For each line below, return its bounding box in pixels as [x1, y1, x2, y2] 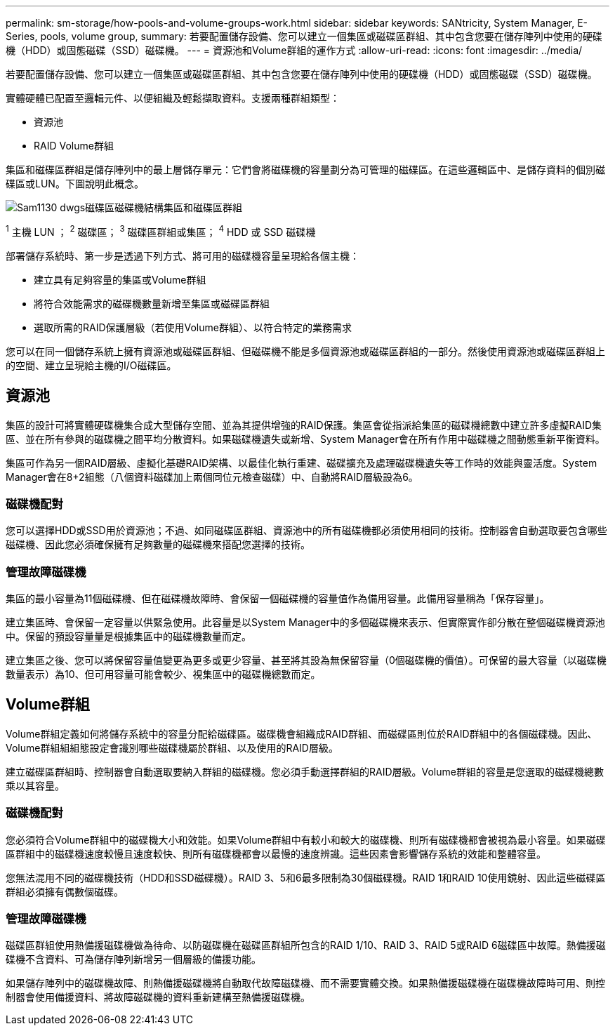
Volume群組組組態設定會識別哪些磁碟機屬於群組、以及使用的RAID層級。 [6, 741, 338, 754]
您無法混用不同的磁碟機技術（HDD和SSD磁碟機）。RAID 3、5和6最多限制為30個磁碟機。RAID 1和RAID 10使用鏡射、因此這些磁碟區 [6, 871, 606, 884]
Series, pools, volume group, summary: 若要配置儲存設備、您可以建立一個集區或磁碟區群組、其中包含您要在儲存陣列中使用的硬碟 [6, 30, 602, 42]
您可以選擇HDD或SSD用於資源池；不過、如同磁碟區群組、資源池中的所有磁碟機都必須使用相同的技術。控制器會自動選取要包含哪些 [6, 524, 607, 537]
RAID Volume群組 [34, 140, 114, 152]
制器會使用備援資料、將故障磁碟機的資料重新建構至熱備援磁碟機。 [6, 991, 310, 1004]
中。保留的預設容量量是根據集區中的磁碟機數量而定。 [6, 630, 251, 642]
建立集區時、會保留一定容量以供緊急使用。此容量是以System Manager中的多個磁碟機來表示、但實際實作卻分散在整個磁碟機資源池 [6, 616, 605, 628]
